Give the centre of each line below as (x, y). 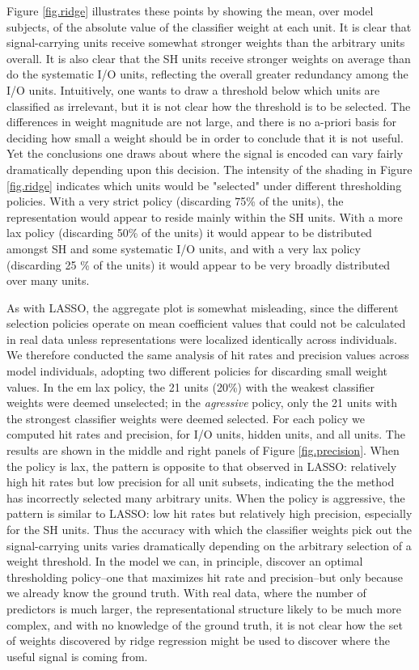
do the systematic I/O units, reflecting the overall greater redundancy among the (207, 74)
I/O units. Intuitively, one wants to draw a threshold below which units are (193, 89)
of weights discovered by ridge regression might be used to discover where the (198, 640)
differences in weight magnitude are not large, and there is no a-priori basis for (202, 122)
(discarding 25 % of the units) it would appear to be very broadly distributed (199, 264)
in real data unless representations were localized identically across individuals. (202, 339)
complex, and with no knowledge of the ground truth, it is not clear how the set (205, 624)
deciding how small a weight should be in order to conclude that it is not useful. (205, 137)
